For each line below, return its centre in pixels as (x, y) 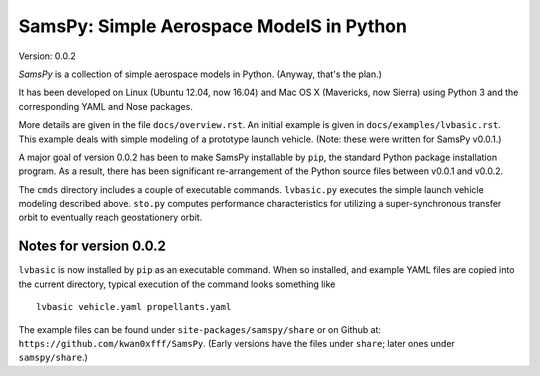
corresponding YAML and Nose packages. (106, 106)
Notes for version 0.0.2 (92, 246)
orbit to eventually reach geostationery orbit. (110, 217)
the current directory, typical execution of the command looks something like (177, 284)
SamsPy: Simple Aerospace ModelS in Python (212, 26)
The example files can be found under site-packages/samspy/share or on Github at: (200, 329)
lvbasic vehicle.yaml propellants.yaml (134, 307)
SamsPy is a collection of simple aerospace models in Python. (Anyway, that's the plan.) (200, 74)
